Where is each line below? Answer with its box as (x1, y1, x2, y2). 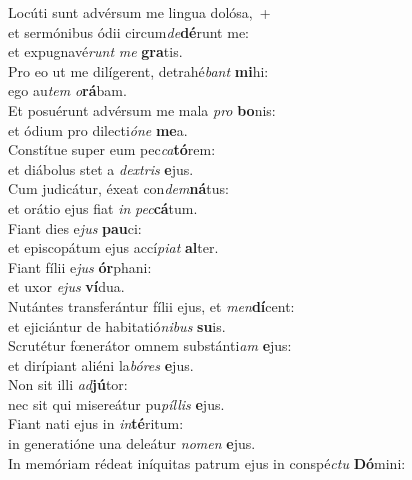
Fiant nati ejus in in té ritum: (8, 413, 184, 434)
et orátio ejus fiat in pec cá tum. (8, 197, 198, 218)
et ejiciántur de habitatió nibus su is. (8, 315, 226, 336)
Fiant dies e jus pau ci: (8, 217, 142, 238)
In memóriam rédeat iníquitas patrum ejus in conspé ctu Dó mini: (8, 452, 406, 473)
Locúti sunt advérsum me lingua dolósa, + (8, 2, 271, 22)
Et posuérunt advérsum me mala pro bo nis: (8, 99, 276, 120)
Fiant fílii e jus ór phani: (8, 256, 152, 277)
